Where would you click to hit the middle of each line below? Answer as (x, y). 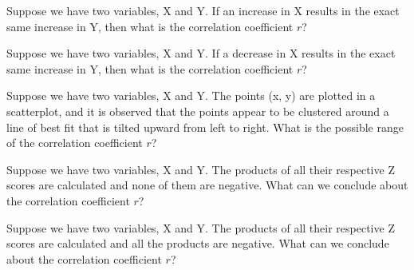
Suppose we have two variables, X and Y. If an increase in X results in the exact (203, 10)
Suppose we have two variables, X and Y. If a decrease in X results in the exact (201, 53)
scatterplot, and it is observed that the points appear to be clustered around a (198, 111)
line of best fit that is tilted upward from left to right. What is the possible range (205, 127)
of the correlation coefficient (75, 143)
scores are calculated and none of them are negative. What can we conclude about (207, 185)
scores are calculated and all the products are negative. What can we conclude (198, 243)
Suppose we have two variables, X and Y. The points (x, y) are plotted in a (191, 95)
